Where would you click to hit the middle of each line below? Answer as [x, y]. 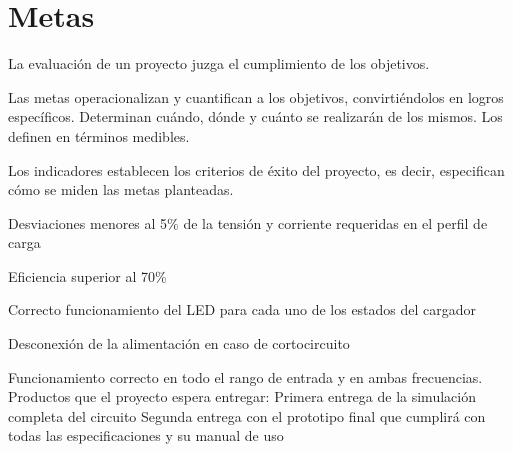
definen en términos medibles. [99, 135]
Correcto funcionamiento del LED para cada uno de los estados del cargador [242, 309]
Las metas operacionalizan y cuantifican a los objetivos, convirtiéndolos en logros [256, 96]
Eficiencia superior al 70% [87, 275]
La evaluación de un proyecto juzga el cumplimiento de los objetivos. [219, 63]
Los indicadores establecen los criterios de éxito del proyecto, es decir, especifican [256, 169]
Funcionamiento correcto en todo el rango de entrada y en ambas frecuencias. [245, 376]
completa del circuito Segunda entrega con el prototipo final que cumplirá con [247, 415]
